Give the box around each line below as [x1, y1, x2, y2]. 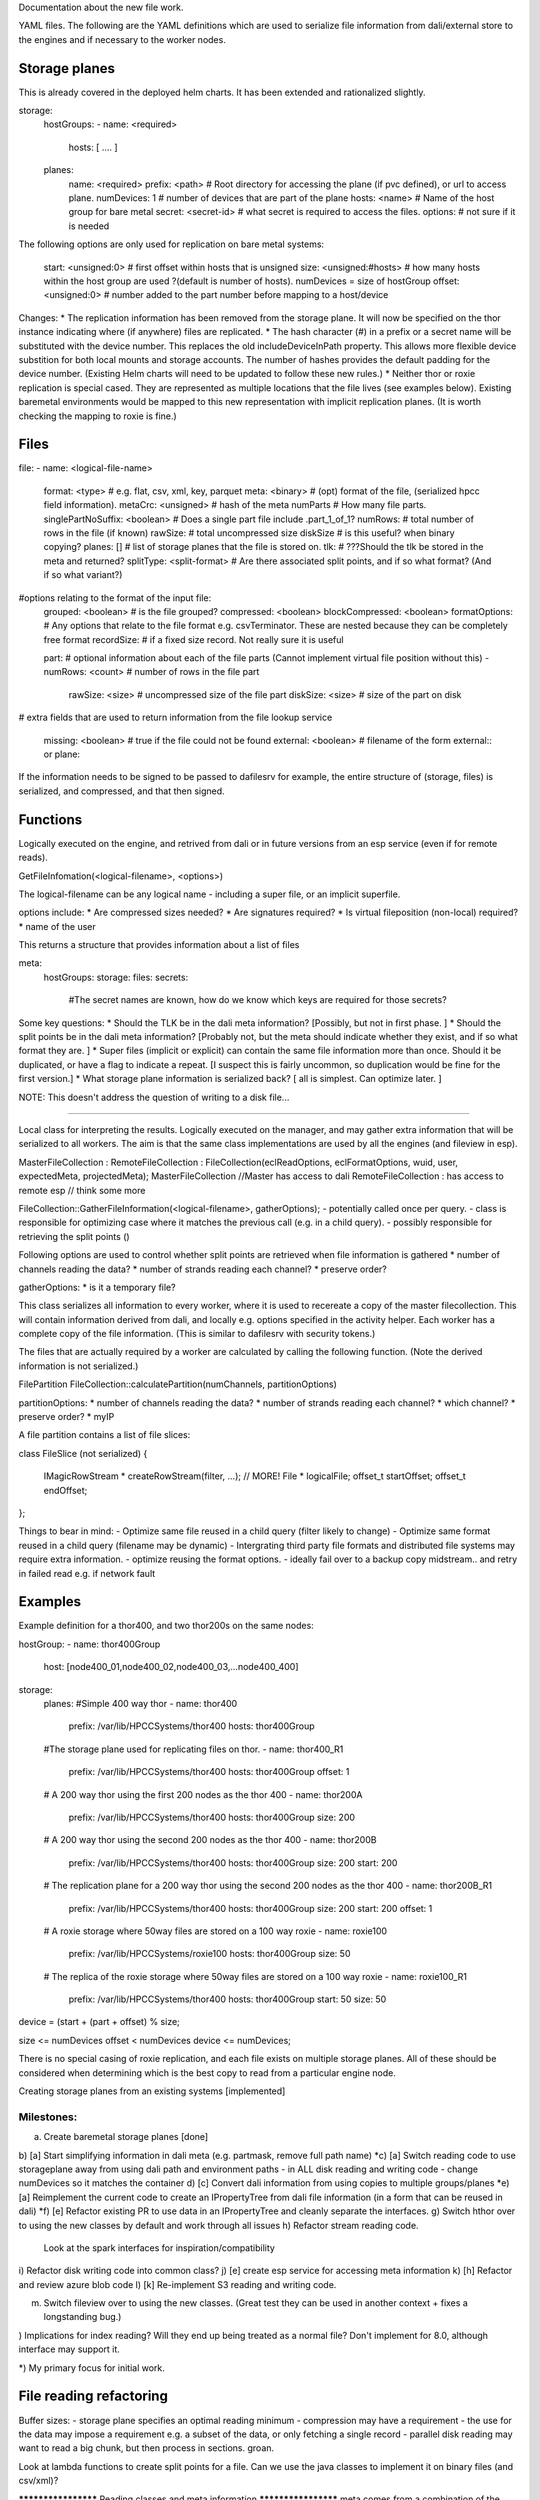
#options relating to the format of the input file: [18, 591, 212, 604]
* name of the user [18, 920, 97, 932]
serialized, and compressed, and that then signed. [18, 785, 225, 797]
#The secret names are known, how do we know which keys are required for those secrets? [68, 994, 447, 1006]
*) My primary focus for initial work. [18, 2361, 165, 2374]
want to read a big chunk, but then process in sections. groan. [18, 2442, 275, 2454]
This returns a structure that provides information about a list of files [18, 939, 300, 951]
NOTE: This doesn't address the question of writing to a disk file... [18, 1091, 290, 1103]
